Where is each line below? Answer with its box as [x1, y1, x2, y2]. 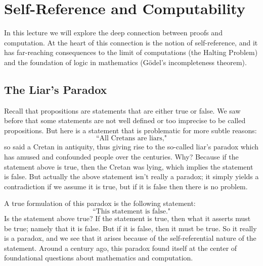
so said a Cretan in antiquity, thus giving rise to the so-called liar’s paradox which [4, 141, 259, 152]
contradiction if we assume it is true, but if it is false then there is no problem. [4, 181, 248, 191]
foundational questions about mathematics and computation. [4, 252, 193, 263]
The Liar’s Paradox [4, 81, 107, 97]
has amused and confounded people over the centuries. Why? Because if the [4, 151, 239, 162]
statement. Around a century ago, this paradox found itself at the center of [4, 242, 237, 253]
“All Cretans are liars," [96, 135, 167, 142]
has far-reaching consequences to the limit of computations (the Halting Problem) [4, 47, 258, 58]
